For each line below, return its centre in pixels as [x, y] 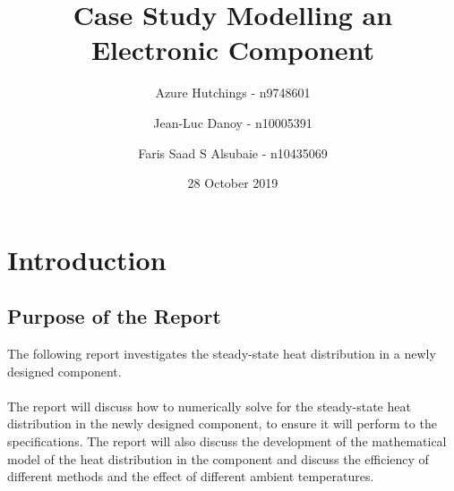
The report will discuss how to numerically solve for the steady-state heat [209, 406]
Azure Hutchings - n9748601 [233, 93]
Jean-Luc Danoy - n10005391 [233, 122]
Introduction [87, 259]
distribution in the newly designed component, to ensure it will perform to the [222, 423]
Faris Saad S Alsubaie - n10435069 [233, 152]
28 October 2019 [233, 183]
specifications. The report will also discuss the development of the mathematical [227, 441]
